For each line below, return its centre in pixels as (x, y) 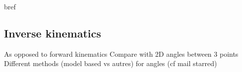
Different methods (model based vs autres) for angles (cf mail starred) (111, 63)
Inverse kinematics (53, 33)
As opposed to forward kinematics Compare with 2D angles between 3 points (121, 54)
